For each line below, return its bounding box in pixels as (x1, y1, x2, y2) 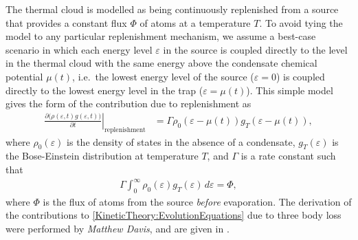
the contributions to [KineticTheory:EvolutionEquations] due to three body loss (5, 208, 342, 222)
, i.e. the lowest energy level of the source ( (72, 69, 254, 83)
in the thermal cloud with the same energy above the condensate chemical (5, 56, 317, 70)
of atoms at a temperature (139, 15, 251, 30)
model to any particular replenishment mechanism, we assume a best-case (5, 29, 316, 43)
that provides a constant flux (5, 15, 127, 30)
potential (5, 69, 43, 83)
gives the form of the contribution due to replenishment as (5, 96, 251, 111)
